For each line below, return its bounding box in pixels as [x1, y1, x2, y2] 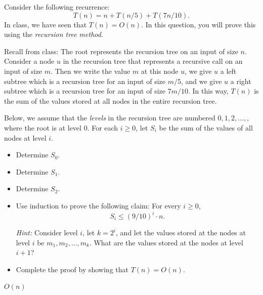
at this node [141, 65, 179, 76]
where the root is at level [4, 122, 81, 133]
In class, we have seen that [4, 19, 87, 29]
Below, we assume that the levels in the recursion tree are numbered [4, 112, 215, 123]
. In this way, [188, 86, 229, 96]
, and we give [181, 75, 222, 86]
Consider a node [4, 56, 55, 66]
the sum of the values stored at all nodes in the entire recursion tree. [4, 95, 217, 106]
